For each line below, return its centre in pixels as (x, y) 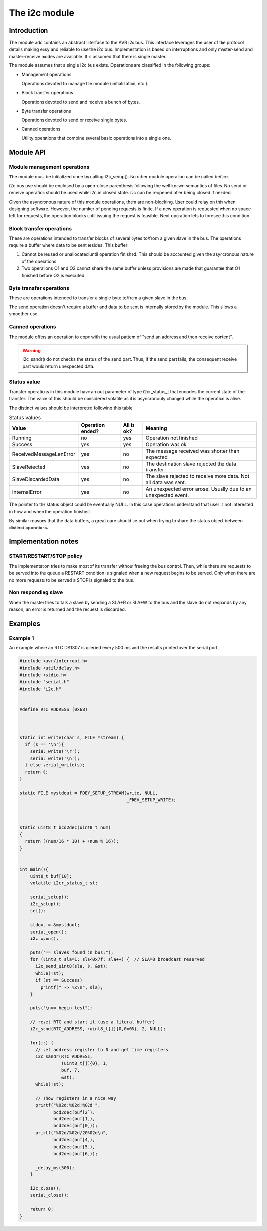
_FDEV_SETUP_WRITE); (151, 800)
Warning (31, 351)
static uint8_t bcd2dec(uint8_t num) (65, 827)
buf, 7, (70, 1070)
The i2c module (42, 13)
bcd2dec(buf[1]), (75, 1119)
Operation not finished (172, 438)
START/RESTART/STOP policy (46, 556)
